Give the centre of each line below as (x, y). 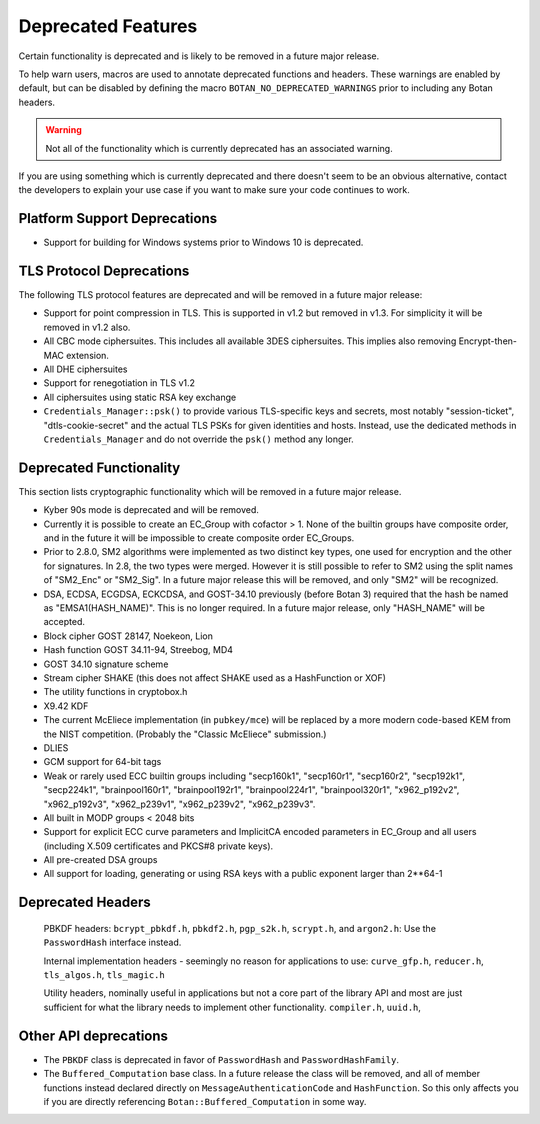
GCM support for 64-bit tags (102, 762)
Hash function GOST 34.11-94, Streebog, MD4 (138, 650)
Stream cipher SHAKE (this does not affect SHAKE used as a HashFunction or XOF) (215, 677)
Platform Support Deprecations (118, 218)
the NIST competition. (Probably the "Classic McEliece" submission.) (185, 734)
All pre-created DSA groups (100, 860)
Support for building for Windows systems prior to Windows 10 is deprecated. (203, 242)
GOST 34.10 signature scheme (106, 664)
